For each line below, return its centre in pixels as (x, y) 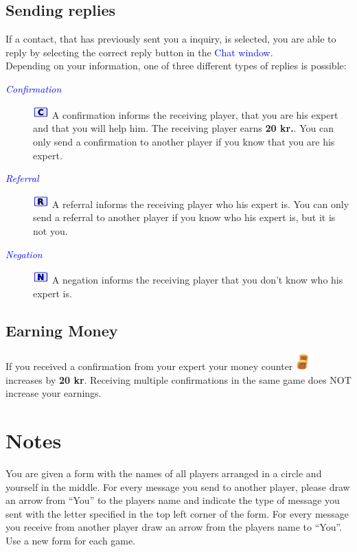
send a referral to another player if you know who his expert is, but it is (184, 217)
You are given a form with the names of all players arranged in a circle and (164, 473)
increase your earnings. (54, 393)
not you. (50, 231)
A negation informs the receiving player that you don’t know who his (197, 280)
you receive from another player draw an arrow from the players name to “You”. (174, 527)
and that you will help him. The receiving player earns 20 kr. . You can (183, 128)
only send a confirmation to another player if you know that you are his (184, 141)
